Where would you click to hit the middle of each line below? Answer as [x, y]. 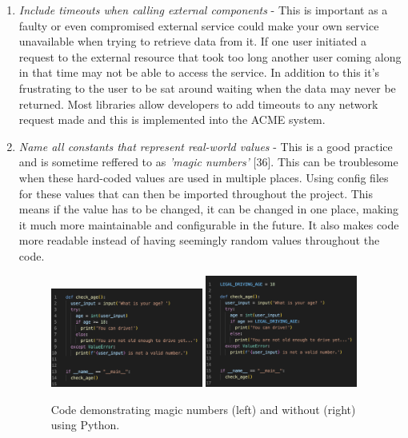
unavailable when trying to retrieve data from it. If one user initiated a [193, 41]
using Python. [85, 425]
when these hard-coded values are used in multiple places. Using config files [204, 177]
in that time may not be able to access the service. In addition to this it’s [199, 72]
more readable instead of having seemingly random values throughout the [199, 240]
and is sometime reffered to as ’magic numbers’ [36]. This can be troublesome [208, 162]
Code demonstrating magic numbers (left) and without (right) [203, 409]
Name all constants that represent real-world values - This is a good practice [206, 146]
